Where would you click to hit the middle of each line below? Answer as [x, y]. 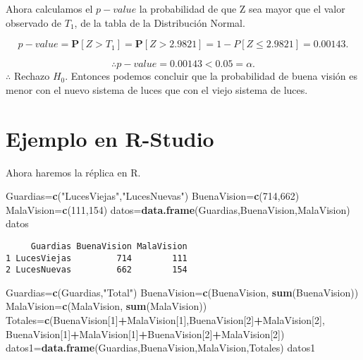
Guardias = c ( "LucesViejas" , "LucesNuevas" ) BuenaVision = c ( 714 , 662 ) [153, 196]
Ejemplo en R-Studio [110, 138]
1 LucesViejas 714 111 [97, 258]
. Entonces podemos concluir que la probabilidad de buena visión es [211, 76]
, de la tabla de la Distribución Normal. [160, 22]
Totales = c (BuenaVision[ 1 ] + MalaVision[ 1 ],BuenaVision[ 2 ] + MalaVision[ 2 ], [165, 320]
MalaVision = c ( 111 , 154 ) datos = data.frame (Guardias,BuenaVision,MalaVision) [178, 209]
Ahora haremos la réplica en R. [73, 172]
